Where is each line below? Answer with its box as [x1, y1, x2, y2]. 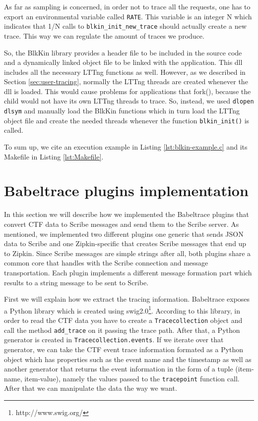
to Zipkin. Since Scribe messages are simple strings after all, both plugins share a [4, 248, 251, 258]
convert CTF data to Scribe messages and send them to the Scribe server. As [4, 218, 239, 229]
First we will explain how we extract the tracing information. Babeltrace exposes [4, 294, 250, 304]
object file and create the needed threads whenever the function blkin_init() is [4, 115, 250, 125]
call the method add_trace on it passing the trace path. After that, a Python [4, 324, 240, 335]
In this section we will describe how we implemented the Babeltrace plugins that [4, 209, 249, 219]
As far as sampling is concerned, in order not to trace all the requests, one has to [4, 1, 251, 11]
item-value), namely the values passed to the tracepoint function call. [24, 373, 240, 383]
